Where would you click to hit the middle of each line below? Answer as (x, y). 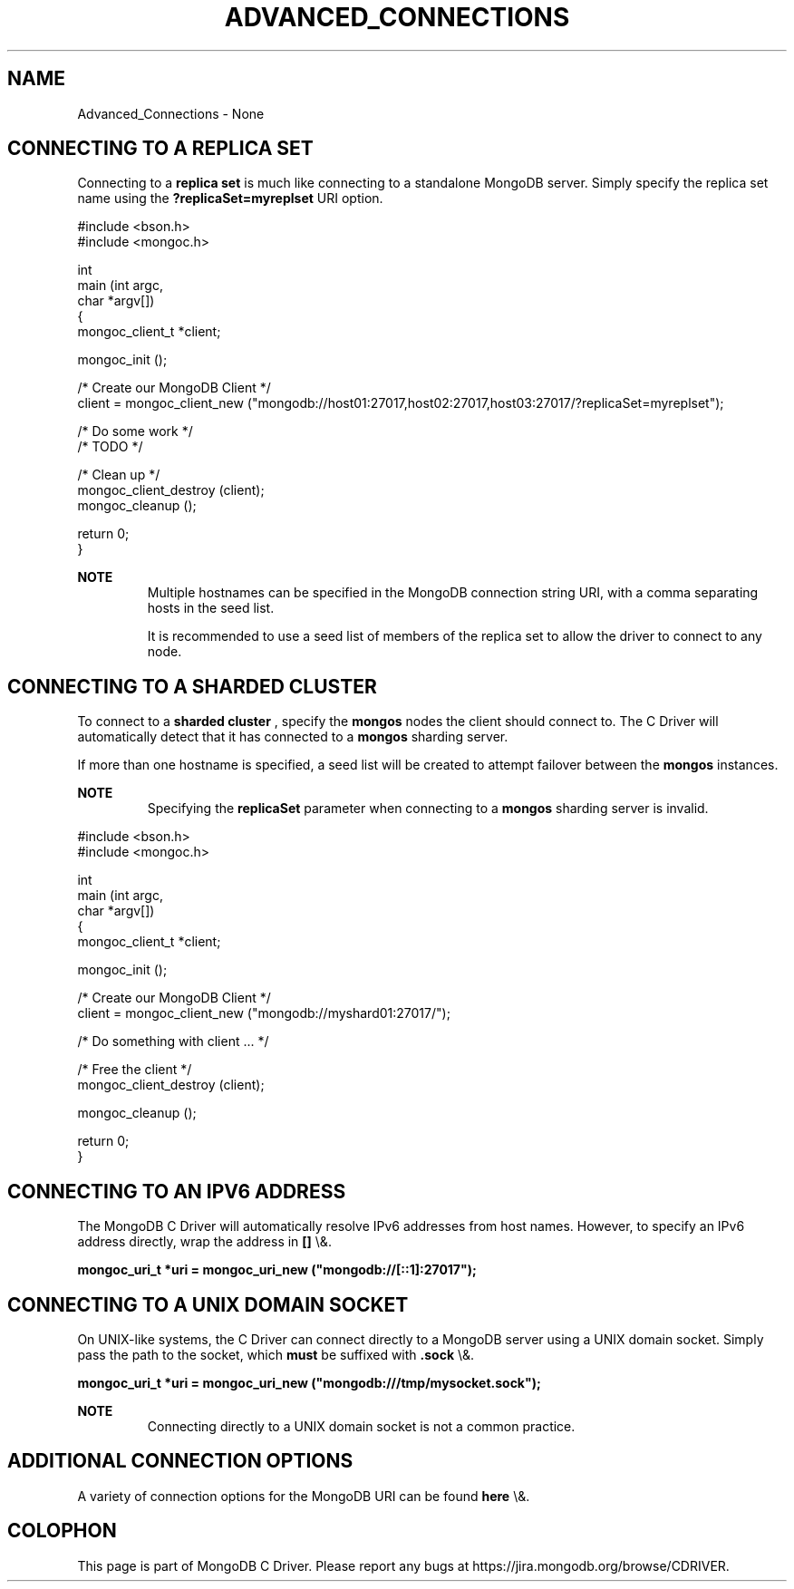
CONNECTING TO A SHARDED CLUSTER (192, 686)
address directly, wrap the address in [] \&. (204, 1242)
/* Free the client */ (135, 1070)
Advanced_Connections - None (171, 113)
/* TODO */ (110, 447)
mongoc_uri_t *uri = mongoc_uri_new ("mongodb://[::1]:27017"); (277, 1270)
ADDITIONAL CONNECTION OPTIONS (180, 1461)
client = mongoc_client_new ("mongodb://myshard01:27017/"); (264, 1013)
